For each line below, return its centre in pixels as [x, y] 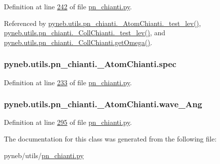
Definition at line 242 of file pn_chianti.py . [68, 6]
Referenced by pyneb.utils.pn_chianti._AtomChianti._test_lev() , [102, 23]
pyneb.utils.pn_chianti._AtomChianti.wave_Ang [103, 104]
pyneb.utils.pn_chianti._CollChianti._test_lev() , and [85, 33]
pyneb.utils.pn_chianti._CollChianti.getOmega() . [78, 42]
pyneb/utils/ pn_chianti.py [44, 155]
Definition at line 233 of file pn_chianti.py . [68, 82]
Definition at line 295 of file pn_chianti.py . [68, 122]
